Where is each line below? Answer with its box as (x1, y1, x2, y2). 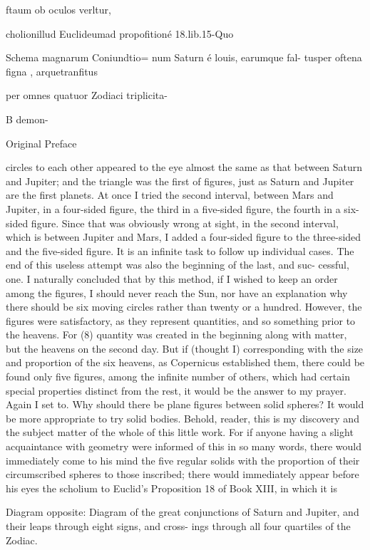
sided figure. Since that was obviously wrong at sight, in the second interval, (6, 215, 339, 230)
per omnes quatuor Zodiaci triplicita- (6, 88, 168, 103)
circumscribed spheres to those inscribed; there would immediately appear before (6, 467, 359, 482)
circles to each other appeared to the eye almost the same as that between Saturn (6, 160, 363, 175)
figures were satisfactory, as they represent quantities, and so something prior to (6, 313, 356, 328)
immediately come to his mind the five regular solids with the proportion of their (6, 452, 360, 467)
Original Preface (6, 135, 77, 150)
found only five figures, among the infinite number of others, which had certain (6, 369, 350, 384)
